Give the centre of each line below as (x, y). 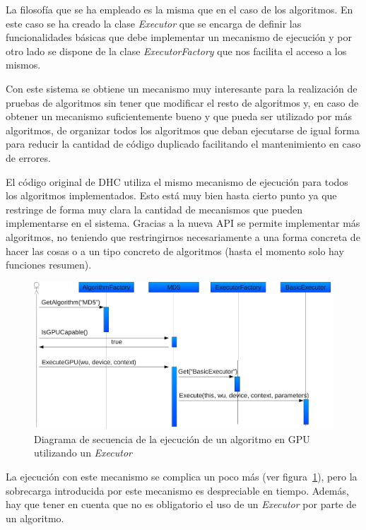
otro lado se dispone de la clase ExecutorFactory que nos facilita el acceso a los (176, 51)
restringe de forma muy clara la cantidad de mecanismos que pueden (154, 209)
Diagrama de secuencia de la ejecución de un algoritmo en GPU (172, 438)
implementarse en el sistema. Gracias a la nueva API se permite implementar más (183, 223)
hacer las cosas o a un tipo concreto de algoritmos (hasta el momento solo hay (175, 251)
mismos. (23, 65)
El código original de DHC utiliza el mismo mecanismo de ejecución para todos (177, 181)
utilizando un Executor (83, 453)
